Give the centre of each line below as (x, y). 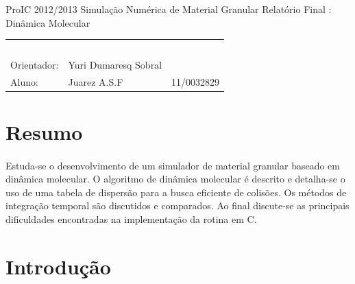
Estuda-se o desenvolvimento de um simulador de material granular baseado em (173, 165)
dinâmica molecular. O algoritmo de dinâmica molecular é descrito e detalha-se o (175, 179)
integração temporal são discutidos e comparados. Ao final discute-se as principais (177, 205)
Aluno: (24, 81)
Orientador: (35, 64)
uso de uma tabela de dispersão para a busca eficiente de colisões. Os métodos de (176, 192)
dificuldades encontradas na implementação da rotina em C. (131, 219)
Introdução (58, 266)
